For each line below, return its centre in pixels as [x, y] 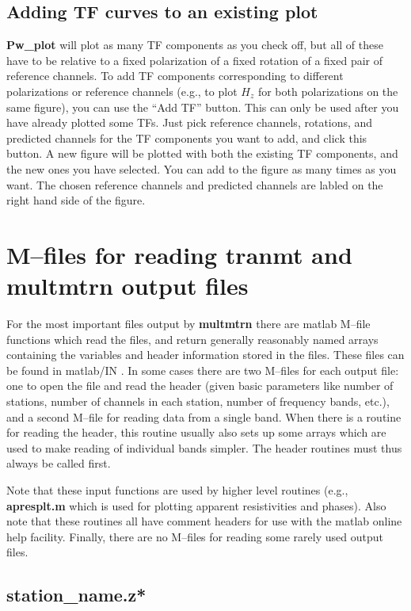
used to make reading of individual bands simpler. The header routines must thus [204, 447]
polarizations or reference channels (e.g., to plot [122, 91]
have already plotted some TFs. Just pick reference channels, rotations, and [190, 122]
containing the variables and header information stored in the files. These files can [205, 355]
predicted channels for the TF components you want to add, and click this [187, 137]
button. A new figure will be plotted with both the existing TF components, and [202, 153]
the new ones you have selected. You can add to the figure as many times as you [202, 168]
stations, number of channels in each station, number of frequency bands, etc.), [198, 401]
